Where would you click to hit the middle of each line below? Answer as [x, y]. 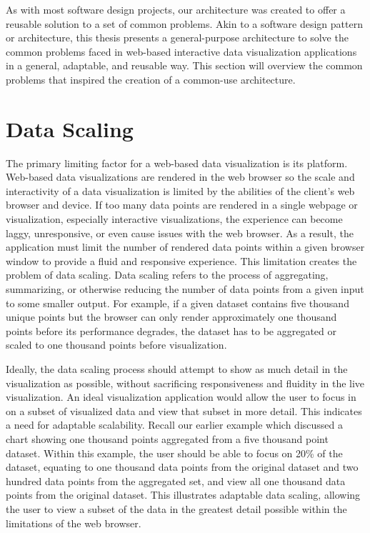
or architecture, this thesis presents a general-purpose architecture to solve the [177, 38]
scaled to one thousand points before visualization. [116, 345]
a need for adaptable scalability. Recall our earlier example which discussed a [174, 425]
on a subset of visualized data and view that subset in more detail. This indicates [184, 410]
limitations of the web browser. [74, 523]
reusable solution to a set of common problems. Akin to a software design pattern [184, 23]
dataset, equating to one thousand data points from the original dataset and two [182, 467]
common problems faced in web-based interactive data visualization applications [181, 51]
